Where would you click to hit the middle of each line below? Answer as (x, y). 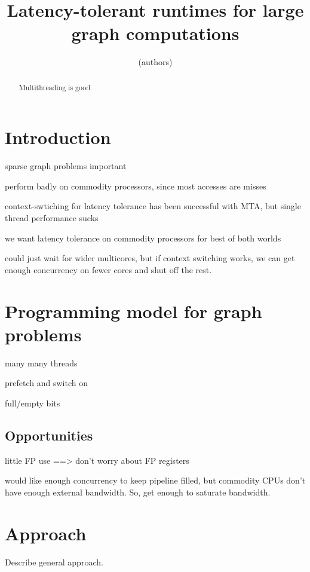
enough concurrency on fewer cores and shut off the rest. (108, 269)
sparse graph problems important (66, 166)
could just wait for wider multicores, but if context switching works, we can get (150, 258)
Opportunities (49, 435)
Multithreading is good (55, 87)
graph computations (155, 33)
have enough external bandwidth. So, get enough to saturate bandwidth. (138, 492)
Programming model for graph (133, 311)
